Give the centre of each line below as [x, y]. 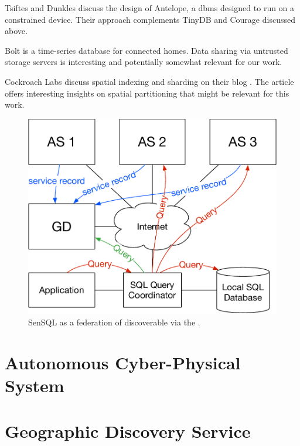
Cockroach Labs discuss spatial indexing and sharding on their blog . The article [149, 81]
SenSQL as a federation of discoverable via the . [114, 322]
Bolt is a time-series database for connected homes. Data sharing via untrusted [146, 50]
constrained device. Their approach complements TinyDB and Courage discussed [150, 19]
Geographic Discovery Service [128, 431]
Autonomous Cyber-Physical [123, 362]
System [35, 385]
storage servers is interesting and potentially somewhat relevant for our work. [144, 62]
